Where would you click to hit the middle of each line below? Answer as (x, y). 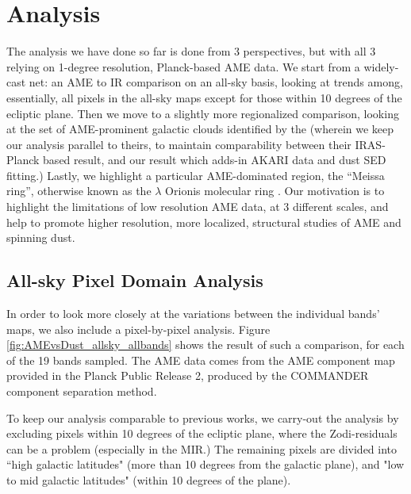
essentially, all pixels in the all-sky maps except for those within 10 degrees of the (204, 97)
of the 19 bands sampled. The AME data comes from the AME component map (201, 360)
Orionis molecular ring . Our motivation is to (275, 191)
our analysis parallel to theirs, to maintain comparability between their (179, 144)
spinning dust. (41, 237)
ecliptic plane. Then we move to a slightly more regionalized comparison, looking (203, 113)
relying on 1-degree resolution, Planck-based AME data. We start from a (183, 66)
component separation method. (82, 391)
